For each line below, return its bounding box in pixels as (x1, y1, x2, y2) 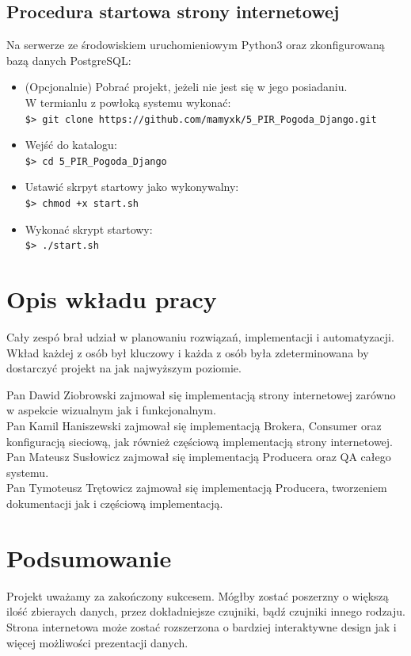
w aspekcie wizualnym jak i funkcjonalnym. (6, 402, 216, 418)
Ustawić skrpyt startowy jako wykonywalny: (25, 178, 239, 195)
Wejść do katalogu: (25, 136, 117, 153)
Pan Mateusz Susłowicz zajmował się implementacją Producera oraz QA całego (6, 448, 391, 465)
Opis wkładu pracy (6, 283, 217, 315)
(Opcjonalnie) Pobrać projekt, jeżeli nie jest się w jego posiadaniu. (25, 78, 348, 95)
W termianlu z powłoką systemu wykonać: (25, 93, 231, 110)
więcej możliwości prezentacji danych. (6, 634, 188, 650)
